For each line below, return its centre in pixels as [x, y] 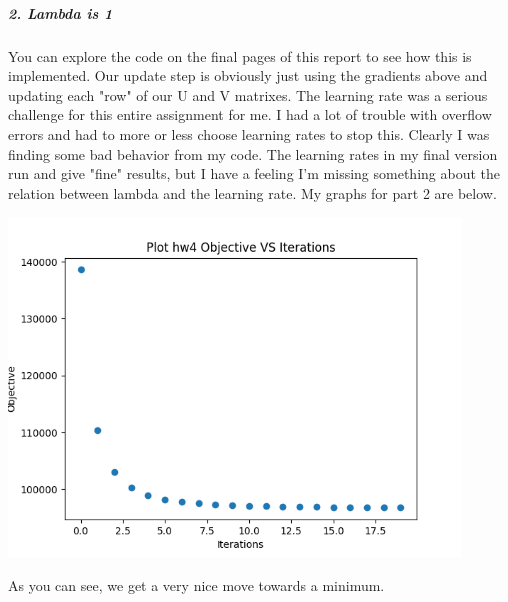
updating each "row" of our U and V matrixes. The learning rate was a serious [248, 94]
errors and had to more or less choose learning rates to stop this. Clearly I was [249, 133]
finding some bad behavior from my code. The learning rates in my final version [253, 153]
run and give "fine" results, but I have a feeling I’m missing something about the [254, 173]
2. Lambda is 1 [60, 12]
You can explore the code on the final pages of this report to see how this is [240, 55]
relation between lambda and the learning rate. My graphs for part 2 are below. [252, 192]
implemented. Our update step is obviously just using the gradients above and [248, 75]
